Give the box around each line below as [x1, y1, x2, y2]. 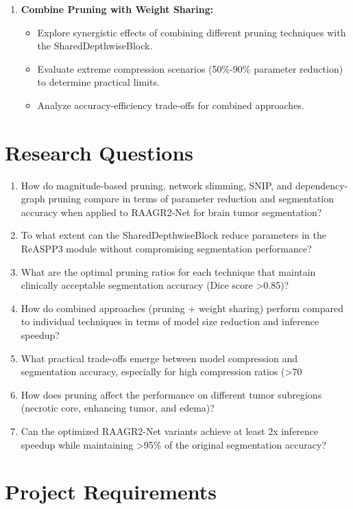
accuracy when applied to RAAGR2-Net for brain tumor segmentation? [21, 204, 322, 219]
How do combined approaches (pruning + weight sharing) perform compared [21, 300, 343, 315]
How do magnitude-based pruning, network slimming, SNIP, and [21, 178, 293, 192]
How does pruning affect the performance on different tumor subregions [21, 387, 322, 401]
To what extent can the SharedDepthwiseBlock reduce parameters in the [21, 228, 326, 242]
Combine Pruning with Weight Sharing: [21, 2, 214, 16]
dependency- [295, 178, 348, 192]
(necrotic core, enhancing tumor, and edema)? [21, 401, 215, 415]
